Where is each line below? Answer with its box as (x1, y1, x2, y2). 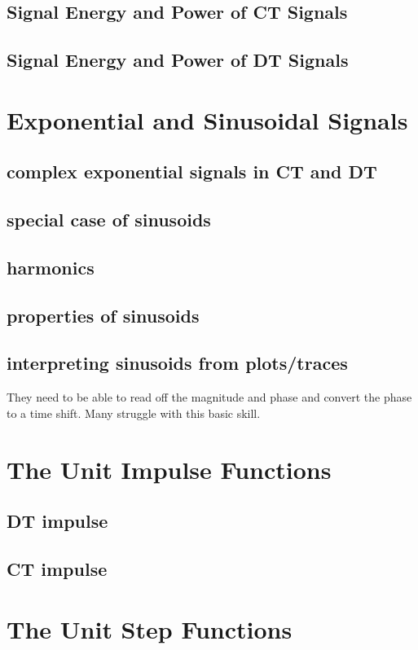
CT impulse (7, 556, 108, 581)
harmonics (7, 254, 95, 279)
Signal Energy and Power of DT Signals (7, 47, 349, 72)
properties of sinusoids (7, 302, 200, 327)
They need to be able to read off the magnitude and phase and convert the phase (7, 389, 412, 406)
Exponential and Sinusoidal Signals (7, 103, 408, 136)
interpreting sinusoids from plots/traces (7, 350, 348, 376)
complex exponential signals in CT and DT (7, 159, 377, 184)
